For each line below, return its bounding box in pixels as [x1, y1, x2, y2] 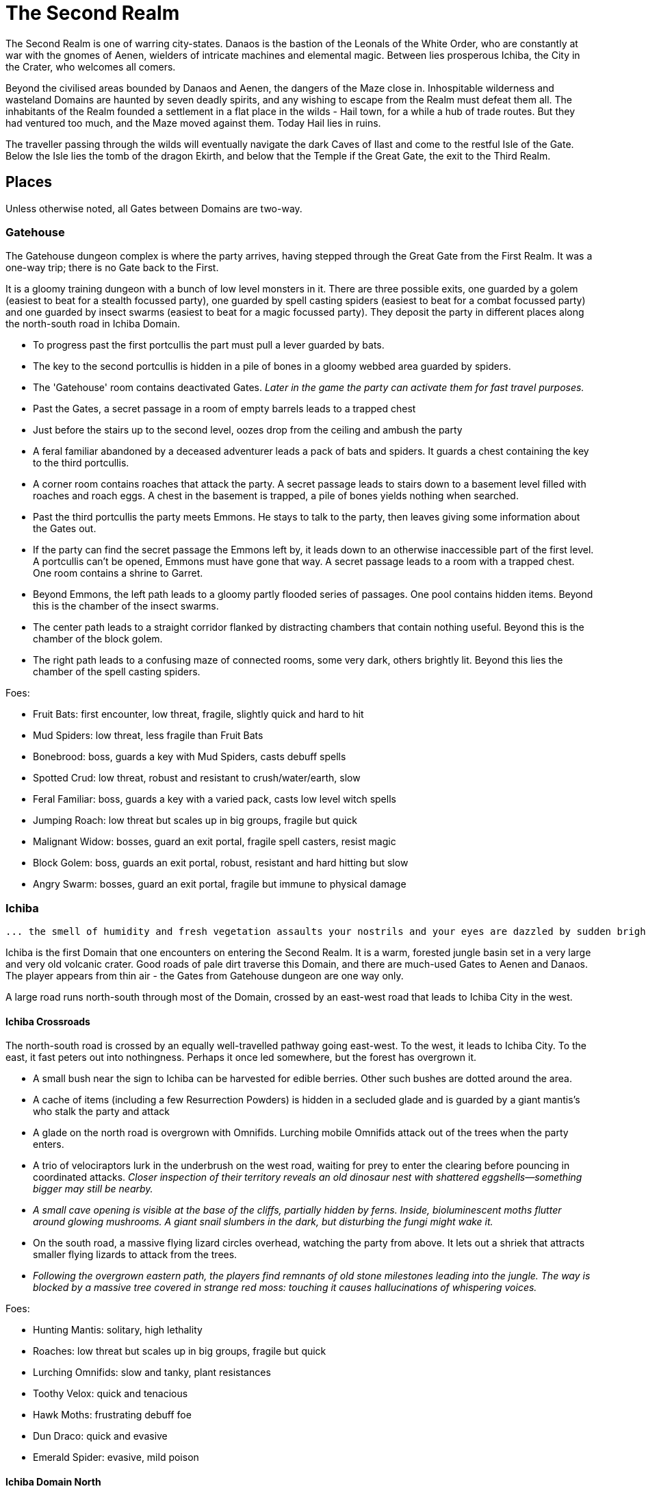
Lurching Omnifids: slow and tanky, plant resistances [33, 1366, 271, 1379]
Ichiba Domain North [5, 1475, 101, 1488]
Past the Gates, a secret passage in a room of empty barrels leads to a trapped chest [33, 403, 416, 415]
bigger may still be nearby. [33, 1183, 153, 1195]
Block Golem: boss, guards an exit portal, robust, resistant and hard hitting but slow [33, 857, 409, 869]
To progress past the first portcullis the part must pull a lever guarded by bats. [33, 339, 385, 351]
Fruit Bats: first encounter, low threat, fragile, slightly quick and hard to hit [33, 708, 364, 721]
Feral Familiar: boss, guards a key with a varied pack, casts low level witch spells [33, 793, 396, 805]
